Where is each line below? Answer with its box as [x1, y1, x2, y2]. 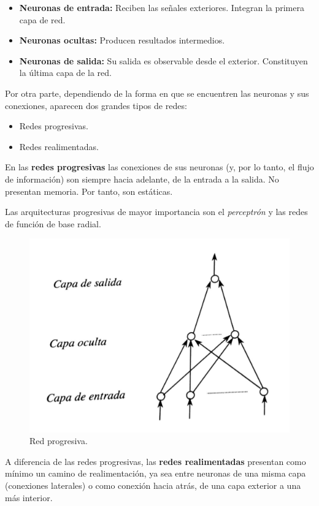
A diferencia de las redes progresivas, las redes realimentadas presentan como [5, 455, 306, 467]
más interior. [5, 491, 53, 504]
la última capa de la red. [19, 66, 112, 79]
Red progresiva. [29, 434, 88, 447]
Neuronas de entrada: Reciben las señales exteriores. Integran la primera [19, 1, 304, 13]
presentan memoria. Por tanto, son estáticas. [5, 184, 173, 197]
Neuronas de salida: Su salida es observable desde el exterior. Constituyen [19, 54, 308, 67]
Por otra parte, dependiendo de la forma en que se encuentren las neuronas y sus [5, 86, 309, 99]
